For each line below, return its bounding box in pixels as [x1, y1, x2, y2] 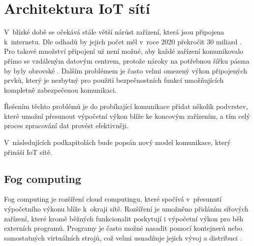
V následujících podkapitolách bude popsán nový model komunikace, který [4, 137, 231, 147]
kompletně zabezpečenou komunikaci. [4, 84, 117, 95]
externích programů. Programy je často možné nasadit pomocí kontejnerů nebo [4, 223, 242, 233]
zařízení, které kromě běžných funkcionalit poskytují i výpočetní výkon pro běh [4, 213, 244, 223]
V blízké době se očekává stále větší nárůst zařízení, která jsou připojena [4, 27, 224, 37]
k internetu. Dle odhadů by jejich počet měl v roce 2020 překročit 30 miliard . [4, 36, 242, 46]
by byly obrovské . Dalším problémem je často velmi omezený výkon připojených [4, 65, 248, 75]
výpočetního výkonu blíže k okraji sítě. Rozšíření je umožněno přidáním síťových [4, 204, 249, 214]
